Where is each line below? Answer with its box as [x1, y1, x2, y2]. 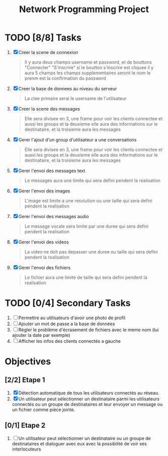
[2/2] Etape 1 [5, 376, 45, 384]
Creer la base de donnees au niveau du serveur [18, 85, 117, 91]
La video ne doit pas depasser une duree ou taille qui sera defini [24, 248, 158, 255]
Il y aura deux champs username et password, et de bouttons [24, 59, 152, 65]
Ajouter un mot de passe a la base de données [18, 321, 115, 327]
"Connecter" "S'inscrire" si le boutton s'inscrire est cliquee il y [24, 64, 154, 70]
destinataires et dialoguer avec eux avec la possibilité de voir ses [12, 440, 147, 446]
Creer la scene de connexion [18, 49, 78, 55]
